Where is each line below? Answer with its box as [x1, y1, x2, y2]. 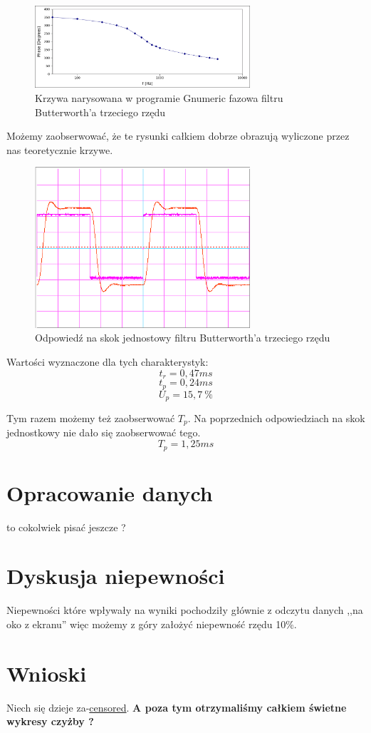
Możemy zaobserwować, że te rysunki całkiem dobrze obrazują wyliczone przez [6, 128, 350, 143]
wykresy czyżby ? [6, 714, 94, 729]
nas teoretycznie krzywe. [6, 142, 113, 157]
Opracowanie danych [6, 478, 213, 507]
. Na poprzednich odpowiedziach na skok [187, 411, 365, 425]
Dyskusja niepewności [6, 561, 225, 590]
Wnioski [6, 658, 87, 687]
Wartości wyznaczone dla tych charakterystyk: [6, 354, 209, 369]
